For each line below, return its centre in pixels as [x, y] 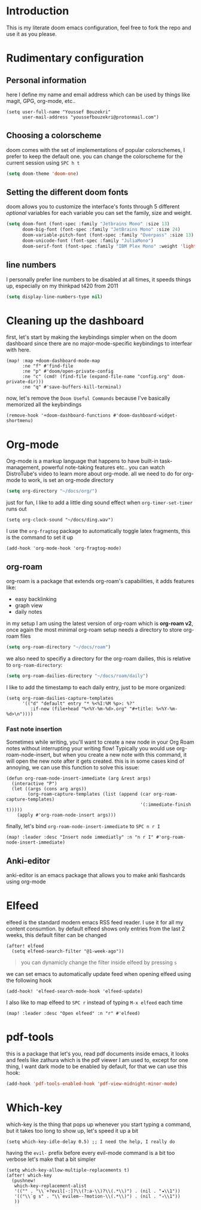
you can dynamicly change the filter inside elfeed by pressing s [99, 962]
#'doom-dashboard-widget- [146, 416]
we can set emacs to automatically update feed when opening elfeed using [99, 974]
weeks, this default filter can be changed [57, 935]
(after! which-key [29, 1175]
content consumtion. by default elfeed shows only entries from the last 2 [96, 929]
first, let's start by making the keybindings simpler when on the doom [92, 337]
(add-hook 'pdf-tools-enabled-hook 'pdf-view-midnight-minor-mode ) [92, 1084]
